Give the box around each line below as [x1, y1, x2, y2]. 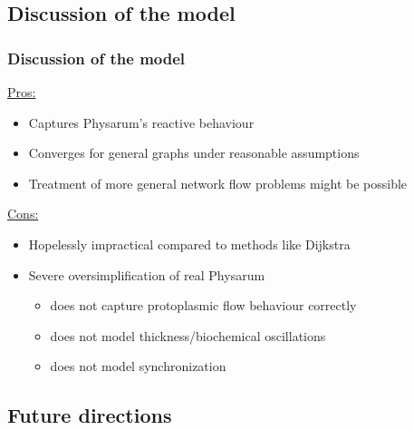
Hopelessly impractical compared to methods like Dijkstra [28, 234, 351, 253]
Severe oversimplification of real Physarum [28, 265, 265, 284]
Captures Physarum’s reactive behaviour [28, 112, 255, 132]
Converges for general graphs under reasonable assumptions [28, 143, 360, 162]
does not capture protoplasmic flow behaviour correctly [50, 296, 357, 315]
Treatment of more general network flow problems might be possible [28, 173, 408, 192]
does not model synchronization [50, 357, 226, 376]
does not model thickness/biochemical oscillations [50, 326, 326, 345]
